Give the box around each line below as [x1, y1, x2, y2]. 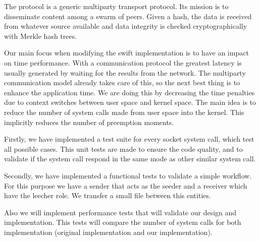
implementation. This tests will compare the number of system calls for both [4, 217, 241, 227]
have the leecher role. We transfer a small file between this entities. [4, 190, 211, 201]
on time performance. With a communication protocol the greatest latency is [4, 57, 242, 68]
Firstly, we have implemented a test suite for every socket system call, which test [4, 134, 254, 144]
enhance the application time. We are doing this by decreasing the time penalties [4, 87, 255, 97]
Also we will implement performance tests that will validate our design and [4, 207, 237, 217]
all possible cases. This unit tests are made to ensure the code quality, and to [4, 143, 243, 154]
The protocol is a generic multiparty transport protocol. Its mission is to [4, 1, 229, 11]
